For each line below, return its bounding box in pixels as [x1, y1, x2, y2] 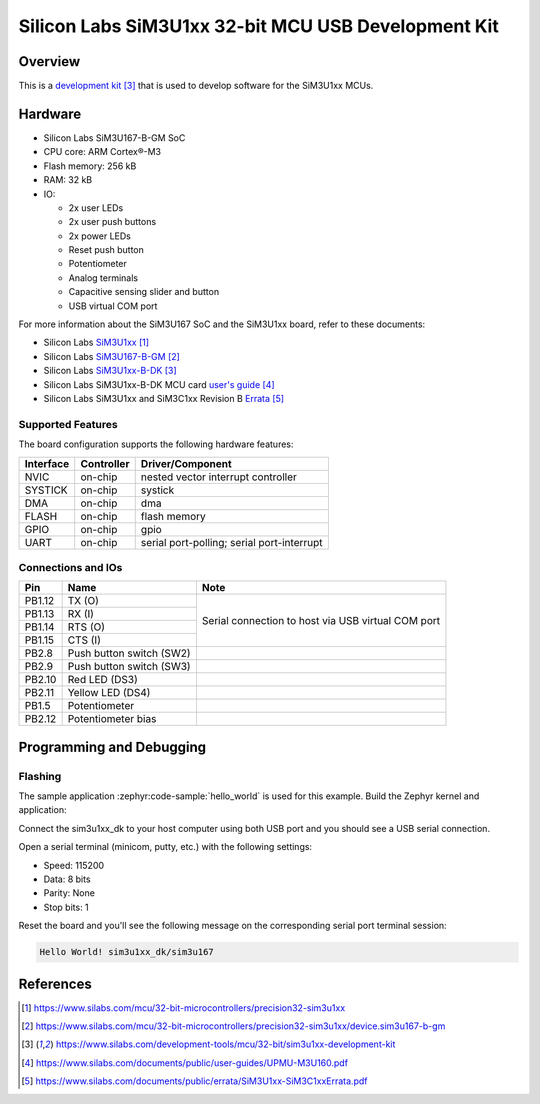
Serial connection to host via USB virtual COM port [201, 613, 440, 627]
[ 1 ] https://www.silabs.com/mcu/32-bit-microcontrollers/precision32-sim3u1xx [21, 1001, 346, 1014]
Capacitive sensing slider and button [68, 286, 220, 298]
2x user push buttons [68, 216, 157, 228]
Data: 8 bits [43, 873, 91, 885]
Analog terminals [68, 271, 139, 284]
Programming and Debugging [18, 738, 207, 755]
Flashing [18, 769, 62, 783]
